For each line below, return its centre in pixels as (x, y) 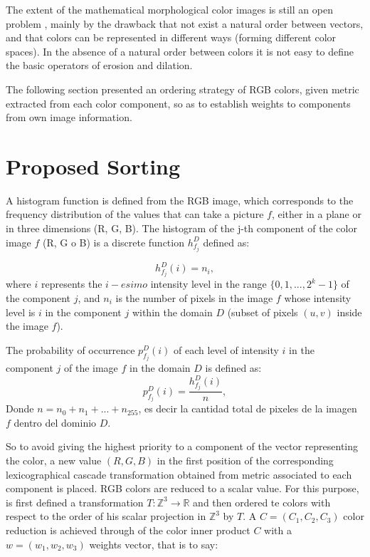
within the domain (172, 312)
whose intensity (318, 297)
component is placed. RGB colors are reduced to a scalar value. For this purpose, (183, 488)
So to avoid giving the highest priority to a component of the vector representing (182, 446)
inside (349, 312)
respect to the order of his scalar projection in (106, 516)
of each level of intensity (226, 349)
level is (21, 312)
